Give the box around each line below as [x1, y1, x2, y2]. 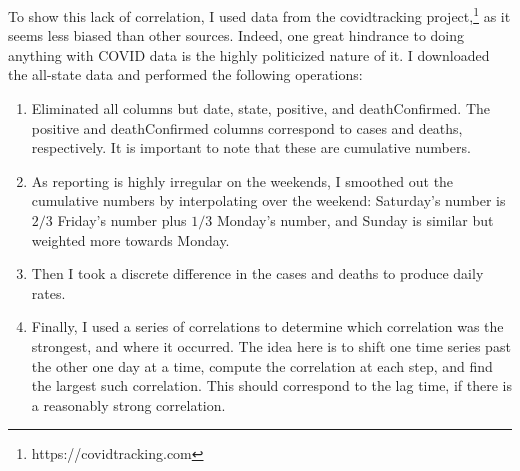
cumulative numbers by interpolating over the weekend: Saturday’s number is [31, 190, 506, 211]
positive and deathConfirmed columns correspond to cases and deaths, [31, 117, 463, 138]
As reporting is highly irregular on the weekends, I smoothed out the [31, 170, 454, 191]
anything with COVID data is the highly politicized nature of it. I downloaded [8, 44, 490, 65]
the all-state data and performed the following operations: [8, 64, 363, 85]
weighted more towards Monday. [31, 229, 230, 250]
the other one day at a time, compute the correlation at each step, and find [31, 355, 493, 376]
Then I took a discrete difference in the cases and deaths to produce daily [31, 263, 484, 284]
